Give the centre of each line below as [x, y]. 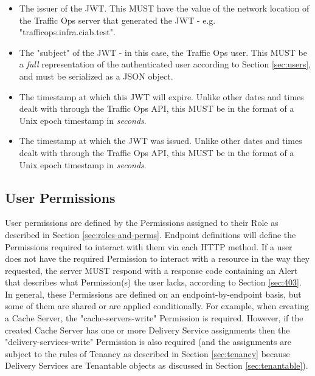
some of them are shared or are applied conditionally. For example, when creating [157, 306]
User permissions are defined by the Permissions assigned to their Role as [142, 223]
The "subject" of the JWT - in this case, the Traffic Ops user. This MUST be [163, 52]
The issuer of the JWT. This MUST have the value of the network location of [164, 8]
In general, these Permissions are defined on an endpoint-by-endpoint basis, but [153, 294]
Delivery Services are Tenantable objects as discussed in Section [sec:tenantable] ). [157, 365]
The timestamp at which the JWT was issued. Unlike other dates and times [161, 141]
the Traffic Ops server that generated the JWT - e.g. [117, 20]
